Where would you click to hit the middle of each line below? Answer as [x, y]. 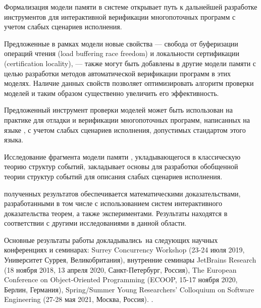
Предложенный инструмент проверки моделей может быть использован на [118, 110]
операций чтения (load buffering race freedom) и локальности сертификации [122, 53]
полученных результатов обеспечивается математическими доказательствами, [122, 193]
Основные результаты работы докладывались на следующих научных [111, 240]
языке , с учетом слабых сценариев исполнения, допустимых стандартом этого [125, 130]
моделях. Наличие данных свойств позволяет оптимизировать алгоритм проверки [129, 83]
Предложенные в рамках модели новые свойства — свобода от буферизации [121, 43]
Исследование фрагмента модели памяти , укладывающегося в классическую [122, 156]
